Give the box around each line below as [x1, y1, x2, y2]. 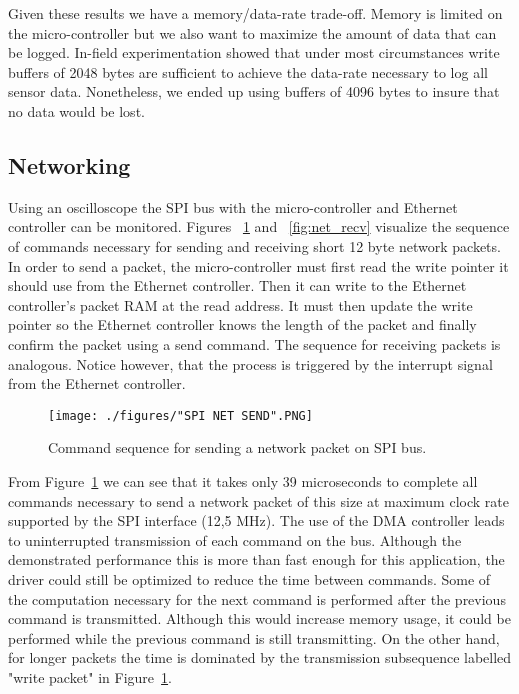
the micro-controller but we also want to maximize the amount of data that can [8, 22, 497, 43]
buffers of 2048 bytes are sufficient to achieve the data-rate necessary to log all [8, 61, 488, 82]
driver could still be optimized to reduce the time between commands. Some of [8, 568, 491, 589]
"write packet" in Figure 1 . [8, 666, 172, 687]
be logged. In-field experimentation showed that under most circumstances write [8, 42, 500, 63]
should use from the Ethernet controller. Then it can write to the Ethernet [8, 275, 467, 296]
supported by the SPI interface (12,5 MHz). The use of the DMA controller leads [8, 510, 505, 531]
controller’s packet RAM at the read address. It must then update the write [8, 294, 473, 315]
